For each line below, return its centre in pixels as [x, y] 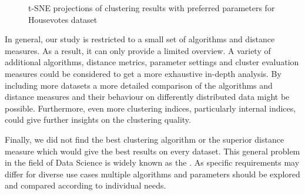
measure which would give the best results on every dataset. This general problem [152, 151]
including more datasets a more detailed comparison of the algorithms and [139, 85]
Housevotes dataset [63, 19]
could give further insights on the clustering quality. [98, 120]
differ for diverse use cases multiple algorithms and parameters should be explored [152, 174]
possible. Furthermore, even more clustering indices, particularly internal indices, [150, 108]
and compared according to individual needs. [86, 185]
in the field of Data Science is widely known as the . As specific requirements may [152, 162]
